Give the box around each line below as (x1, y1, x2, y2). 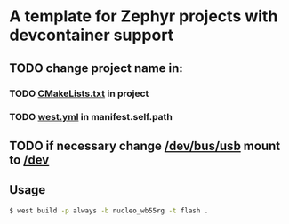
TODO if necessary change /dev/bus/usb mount (9, 138, 281, 153)
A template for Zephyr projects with (9, 6, 278, 27)
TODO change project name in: (9, 60, 184, 76)
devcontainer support (9, 25, 174, 45)
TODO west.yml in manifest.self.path (9, 111, 173, 124)
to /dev (9, 152, 50, 167)
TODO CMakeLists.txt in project (9, 87, 149, 100)
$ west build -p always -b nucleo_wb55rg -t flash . (9, 206, 209, 215)
